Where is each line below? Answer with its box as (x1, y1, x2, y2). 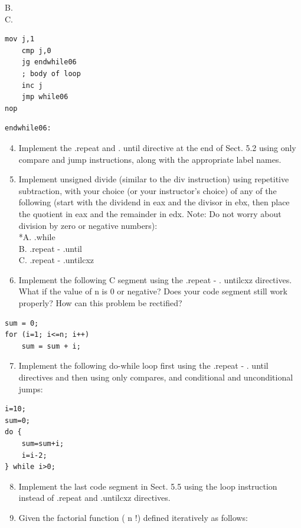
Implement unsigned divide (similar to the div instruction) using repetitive (18, 173, 289, 185)
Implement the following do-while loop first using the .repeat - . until (18, 359, 269, 372)
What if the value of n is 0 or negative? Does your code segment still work (18, 285, 287, 297)
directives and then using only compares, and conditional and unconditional (18, 371, 293, 383)
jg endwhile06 (21, 58, 77, 67)
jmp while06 (21, 93, 68, 101)
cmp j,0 (21, 46, 51, 55)
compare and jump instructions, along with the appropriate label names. (18, 153, 282, 165)
